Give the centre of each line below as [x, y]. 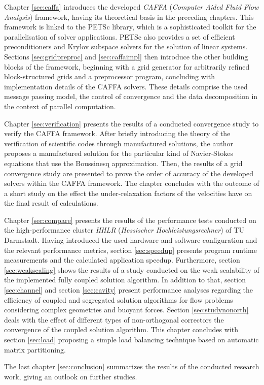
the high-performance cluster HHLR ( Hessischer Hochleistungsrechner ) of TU [124, 230]
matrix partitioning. [35, 349]
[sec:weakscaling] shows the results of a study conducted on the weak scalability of [132, 269]
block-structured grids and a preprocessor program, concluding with [109, 76]
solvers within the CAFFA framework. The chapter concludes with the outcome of [132, 183]
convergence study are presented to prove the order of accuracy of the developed [129, 173]
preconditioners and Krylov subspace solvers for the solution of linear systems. [126, 46]
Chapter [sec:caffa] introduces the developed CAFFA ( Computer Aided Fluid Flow [131, 7]
